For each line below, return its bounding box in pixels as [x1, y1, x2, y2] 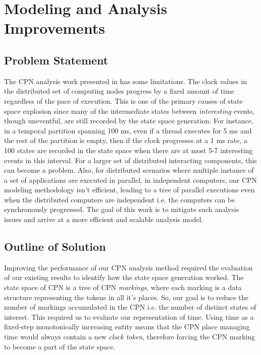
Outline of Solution [4, 239, 106, 254]
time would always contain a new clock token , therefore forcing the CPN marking [4, 331, 255, 342]
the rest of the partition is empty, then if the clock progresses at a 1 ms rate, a [4, 135, 248, 146]
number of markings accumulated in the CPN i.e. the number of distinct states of [4, 302, 256, 312]
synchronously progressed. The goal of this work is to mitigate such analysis [4, 204, 239, 215]
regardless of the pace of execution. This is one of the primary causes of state [4, 95, 243, 106]
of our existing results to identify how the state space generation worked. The [4, 272, 244, 282]
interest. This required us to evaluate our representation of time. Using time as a [4, 311, 254, 322]
